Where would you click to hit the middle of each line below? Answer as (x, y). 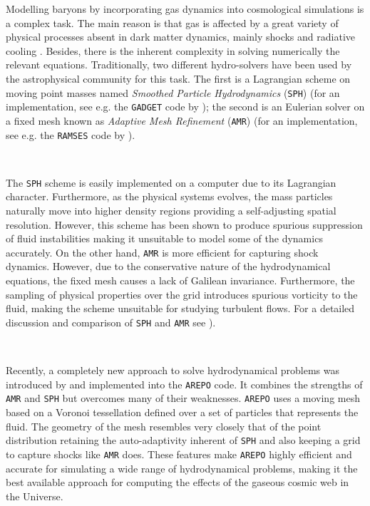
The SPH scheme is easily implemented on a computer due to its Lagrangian (171, 182)
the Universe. (35, 496)
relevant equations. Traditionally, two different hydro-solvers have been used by (179, 64)
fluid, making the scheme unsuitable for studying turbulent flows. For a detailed (180, 308)
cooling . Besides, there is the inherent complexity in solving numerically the (173, 50)
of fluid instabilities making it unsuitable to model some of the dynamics (164, 238)
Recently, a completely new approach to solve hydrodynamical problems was (173, 370)
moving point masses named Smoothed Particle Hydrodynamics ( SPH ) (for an (173, 92)
